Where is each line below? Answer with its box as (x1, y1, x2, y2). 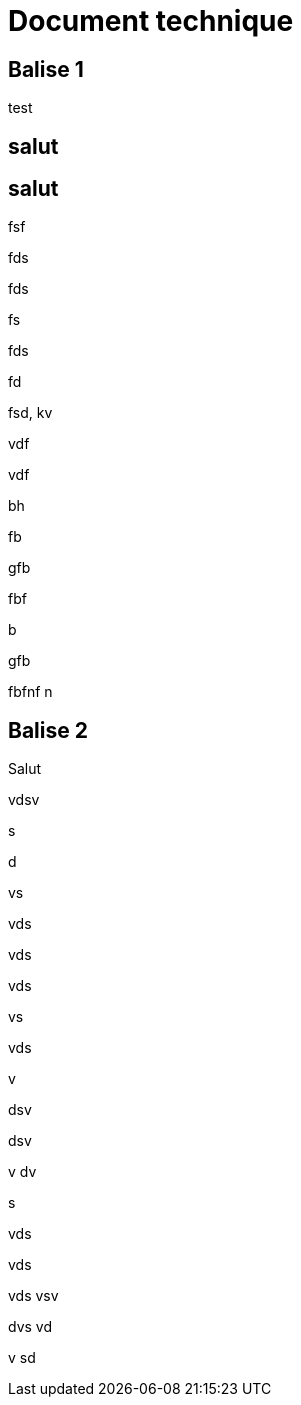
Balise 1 (8, 56, 84, 82)
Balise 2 (8, 717, 88, 743)
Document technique (8, 4, 294, 38)
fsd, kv (8, 404, 53, 422)
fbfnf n (8, 683, 53, 701)
